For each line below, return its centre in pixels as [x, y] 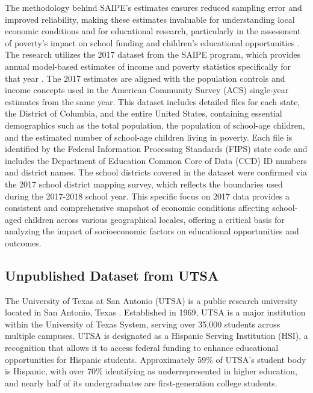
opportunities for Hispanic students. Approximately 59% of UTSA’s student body [156, 359]
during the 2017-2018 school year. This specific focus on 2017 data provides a [147, 196]
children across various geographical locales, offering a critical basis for [154, 219]
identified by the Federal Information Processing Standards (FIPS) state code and [156, 149]
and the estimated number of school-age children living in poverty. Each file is [149, 137]
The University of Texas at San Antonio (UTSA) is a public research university [151, 300]
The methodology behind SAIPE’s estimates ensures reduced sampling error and [153, 7]
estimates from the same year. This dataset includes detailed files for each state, [153, 101]
